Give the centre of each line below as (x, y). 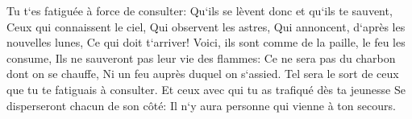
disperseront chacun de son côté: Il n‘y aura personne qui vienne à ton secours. (201, 105)
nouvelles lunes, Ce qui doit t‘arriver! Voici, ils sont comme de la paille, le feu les (206, 42)
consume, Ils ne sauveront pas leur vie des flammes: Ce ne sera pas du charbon (201, 57)
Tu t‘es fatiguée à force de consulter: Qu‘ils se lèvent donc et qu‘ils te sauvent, (200, 10)
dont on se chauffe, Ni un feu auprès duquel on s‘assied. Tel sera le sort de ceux (203, 74)
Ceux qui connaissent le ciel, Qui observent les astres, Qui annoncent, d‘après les (206, 26)
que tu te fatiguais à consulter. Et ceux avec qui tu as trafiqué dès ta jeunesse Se (206, 89)
